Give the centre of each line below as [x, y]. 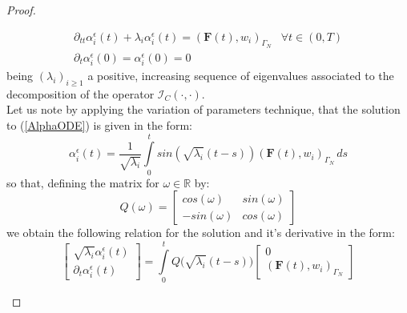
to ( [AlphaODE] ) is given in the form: [99, 125]
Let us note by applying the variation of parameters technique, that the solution [203, 109]
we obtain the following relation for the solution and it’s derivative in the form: [201, 233]
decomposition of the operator [81, 93]
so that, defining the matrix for [83, 182]
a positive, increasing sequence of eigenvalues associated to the [241, 76]
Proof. [21, 10]
